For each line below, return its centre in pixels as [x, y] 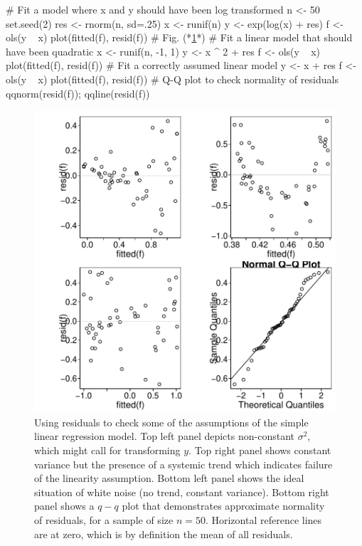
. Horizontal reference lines [263, 519]
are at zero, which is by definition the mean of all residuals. [164, 534]
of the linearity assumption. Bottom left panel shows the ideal [169, 478]
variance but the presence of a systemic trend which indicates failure [183, 464]
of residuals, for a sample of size [104, 519]
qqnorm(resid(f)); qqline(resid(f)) [78, 93]
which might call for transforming [107, 450]
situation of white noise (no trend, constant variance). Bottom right [182, 492]
